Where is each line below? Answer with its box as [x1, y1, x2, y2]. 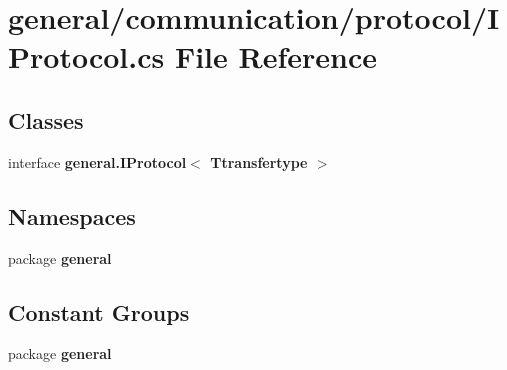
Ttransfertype [210, 151, 308, 172]
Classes [8, 104, 84, 135]
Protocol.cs [8, 36, 165, 77]
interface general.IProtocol [8, 151, 187, 172]
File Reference [174, 36, 378, 77]
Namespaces [8, 200, 136, 231]
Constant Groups [8, 296, 190, 327]
